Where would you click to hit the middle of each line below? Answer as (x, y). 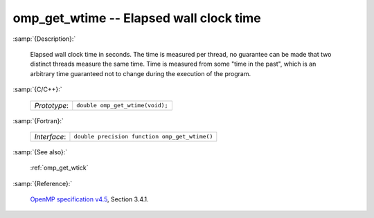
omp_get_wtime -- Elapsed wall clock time (137, 18)
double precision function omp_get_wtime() (143, 137)
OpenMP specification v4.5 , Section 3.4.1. (89, 199)
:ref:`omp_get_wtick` (59, 168)
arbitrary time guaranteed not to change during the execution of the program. (141, 73)
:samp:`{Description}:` (44, 39)
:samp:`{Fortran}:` (38, 120)
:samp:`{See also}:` (40, 152)
